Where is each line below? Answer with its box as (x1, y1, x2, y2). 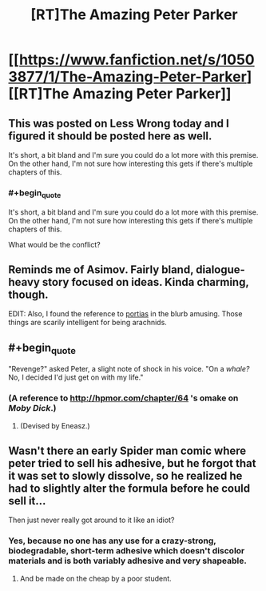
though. (8, 287, 50, 301)
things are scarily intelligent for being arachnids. (8, 318, 168, 328)
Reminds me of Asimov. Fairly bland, (8, 263, 194, 276)
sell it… (8, 494, 46, 508)
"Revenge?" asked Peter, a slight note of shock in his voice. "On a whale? (8, 364, 250, 374)
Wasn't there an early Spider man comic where (8, 444, 247, 458)
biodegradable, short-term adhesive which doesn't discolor (8, 545, 245, 557)
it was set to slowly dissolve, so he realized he (8, 469, 243, 483)
